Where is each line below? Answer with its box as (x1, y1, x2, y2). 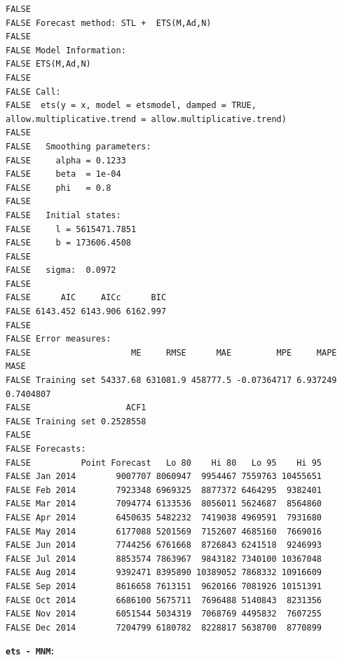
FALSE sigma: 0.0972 (6, 265, 116, 276)
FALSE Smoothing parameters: (6, 141, 151, 151)
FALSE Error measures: (6, 334, 111, 344)
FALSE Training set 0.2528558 (6, 416, 146, 426)
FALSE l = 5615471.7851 (6, 224, 137, 234)
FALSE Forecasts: (6, 444, 86, 454)
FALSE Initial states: (6, 210, 121, 220)
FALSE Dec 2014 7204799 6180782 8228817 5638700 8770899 (6, 622, 322, 633)
